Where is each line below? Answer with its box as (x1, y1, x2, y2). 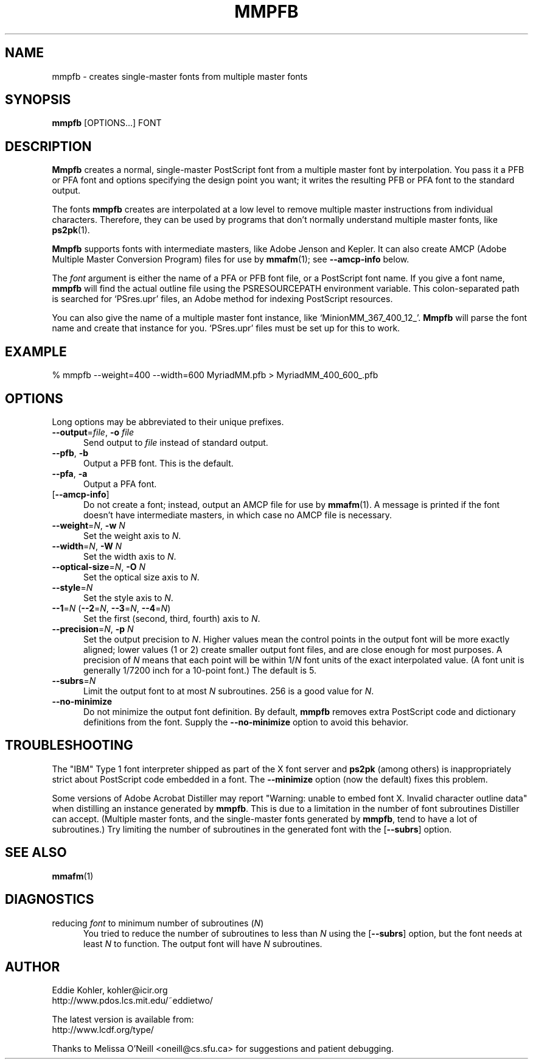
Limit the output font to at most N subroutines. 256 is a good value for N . (83, 685, 374, 696)
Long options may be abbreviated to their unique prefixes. (52, 416, 284, 427)
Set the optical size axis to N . (83, 571, 200, 582)
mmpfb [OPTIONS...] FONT (52, 118, 162, 129)
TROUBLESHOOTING (5, 738, 133, 753)
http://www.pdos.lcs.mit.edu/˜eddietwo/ (52, 995, 213, 1006)
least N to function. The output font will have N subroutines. (83, 938, 322, 949)
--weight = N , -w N (52, 520, 125, 530)
